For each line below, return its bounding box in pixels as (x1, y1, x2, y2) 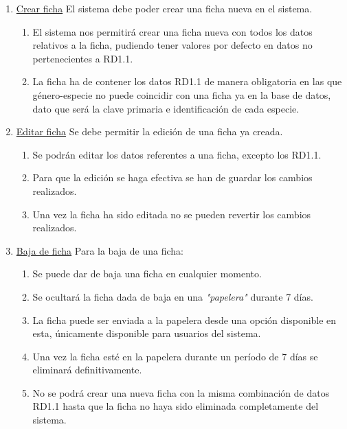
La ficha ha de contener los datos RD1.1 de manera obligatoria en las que (32, 74, 342, 89)
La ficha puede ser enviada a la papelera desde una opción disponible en (32, 312, 337, 327)
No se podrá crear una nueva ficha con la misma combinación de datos (32, 385, 330, 399)
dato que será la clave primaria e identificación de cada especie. (32, 101, 300, 115)
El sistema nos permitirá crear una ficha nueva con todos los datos (32, 24, 313, 38)
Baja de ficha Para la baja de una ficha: (16, 243, 183, 257)
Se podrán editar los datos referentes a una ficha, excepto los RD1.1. (32, 147, 322, 161)
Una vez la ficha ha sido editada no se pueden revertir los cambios (32, 207, 311, 221)
